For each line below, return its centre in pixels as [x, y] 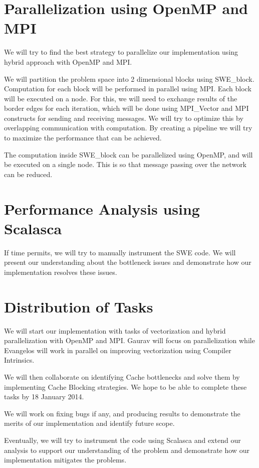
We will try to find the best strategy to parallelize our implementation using [121, 52]
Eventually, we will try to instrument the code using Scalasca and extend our [122, 440]
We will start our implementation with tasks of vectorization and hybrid [115, 330]
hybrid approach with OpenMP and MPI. [68, 61]
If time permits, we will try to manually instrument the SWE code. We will [120, 252]
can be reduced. [28, 174]
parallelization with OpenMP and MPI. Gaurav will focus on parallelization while [129, 340]
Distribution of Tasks [79, 306]
